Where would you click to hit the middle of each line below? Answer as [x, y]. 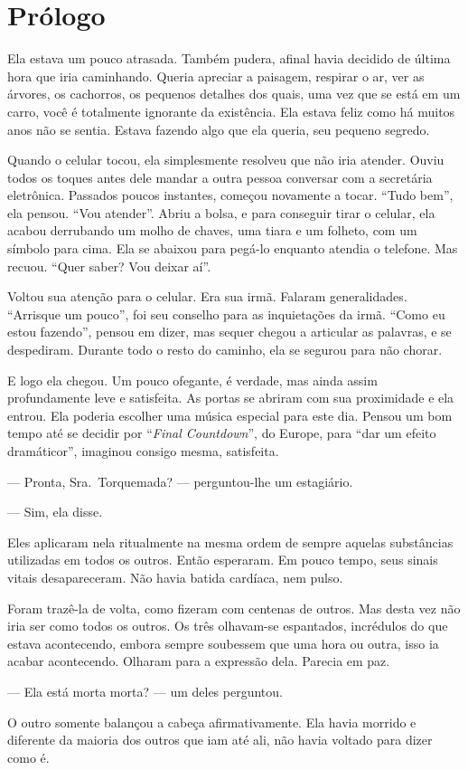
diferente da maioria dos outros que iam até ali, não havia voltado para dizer [220, 740]
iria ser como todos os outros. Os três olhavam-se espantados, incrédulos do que [228, 626]
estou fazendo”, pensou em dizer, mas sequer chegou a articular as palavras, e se [229, 332]
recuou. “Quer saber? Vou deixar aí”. [109, 266]
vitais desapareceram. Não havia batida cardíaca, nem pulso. [175, 577]
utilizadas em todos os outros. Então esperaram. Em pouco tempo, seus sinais [223, 560]
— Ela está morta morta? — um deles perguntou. [145, 691]
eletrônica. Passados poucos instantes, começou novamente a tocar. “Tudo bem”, [230, 195]
